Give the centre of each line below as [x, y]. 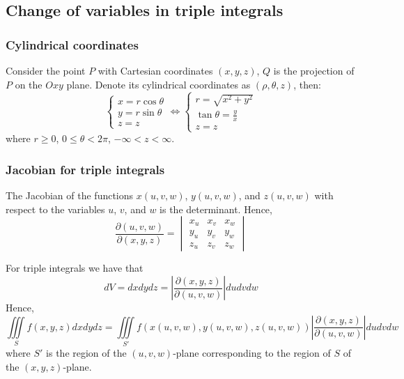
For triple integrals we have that [75, 268]
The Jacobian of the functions [70, 195]
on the [29, 84]
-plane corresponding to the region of [252, 352]
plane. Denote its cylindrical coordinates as [158, 84]
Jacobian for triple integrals [85, 169]
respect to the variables [55, 209]
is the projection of [314, 70]
